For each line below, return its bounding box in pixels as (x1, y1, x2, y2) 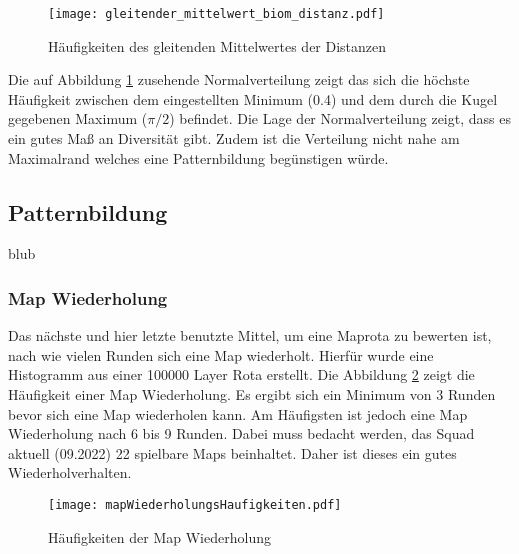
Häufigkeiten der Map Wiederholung (48, 526, 271, 547)
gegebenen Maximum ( (8, 108, 148, 129)
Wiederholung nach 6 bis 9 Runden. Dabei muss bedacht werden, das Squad (8, 423, 475, 444)
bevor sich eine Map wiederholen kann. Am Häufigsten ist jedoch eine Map (8, 403, 468, 424)
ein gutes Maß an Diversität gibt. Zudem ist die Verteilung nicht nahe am (8, 128, 460, 149)
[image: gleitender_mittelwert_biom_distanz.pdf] (48, 7, 385, 21)
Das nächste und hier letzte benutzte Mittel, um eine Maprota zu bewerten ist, (8, 325, 492, 346)
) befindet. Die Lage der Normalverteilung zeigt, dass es (169, 108, 511, 129)
